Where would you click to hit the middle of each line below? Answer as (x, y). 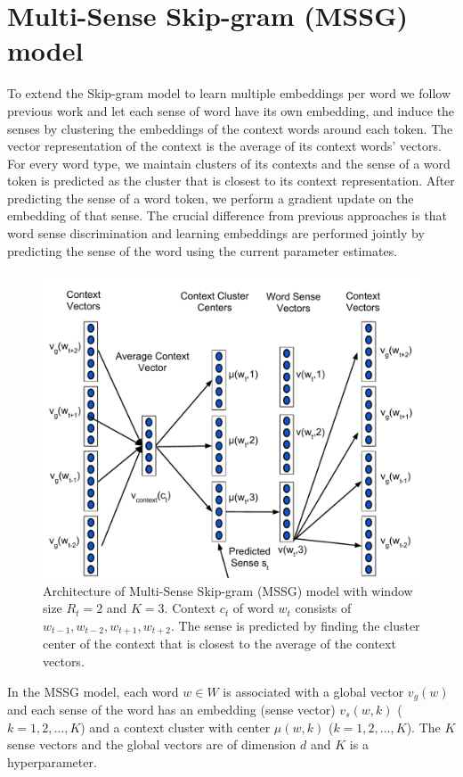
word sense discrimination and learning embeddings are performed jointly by (216, 233)
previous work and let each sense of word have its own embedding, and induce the (231, 110)
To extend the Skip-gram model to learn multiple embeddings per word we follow (229, 93)
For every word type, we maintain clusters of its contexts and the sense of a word (229, 163)
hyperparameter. (52, 761)
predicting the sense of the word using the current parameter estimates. (203, 250)
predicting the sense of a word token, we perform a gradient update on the (211, 198)
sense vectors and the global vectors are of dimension (152, 744)
